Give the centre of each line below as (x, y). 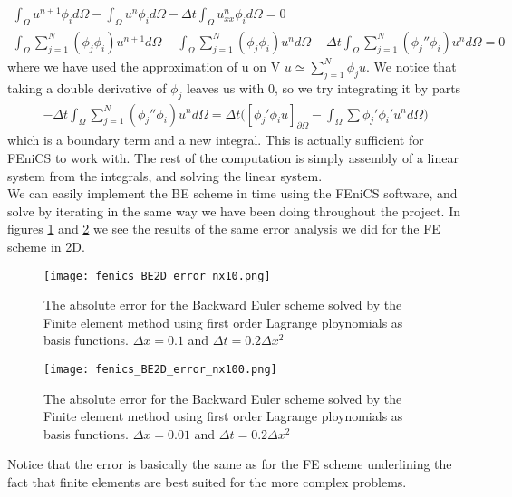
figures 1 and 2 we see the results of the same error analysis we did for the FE (224, 229)
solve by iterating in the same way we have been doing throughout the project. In (234, 210)
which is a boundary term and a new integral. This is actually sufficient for (216, 140)
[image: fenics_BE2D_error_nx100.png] (160, 369)
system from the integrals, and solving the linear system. (165, 175)
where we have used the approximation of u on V (144, 66)
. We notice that (411, 66)
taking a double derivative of (87, 87)
